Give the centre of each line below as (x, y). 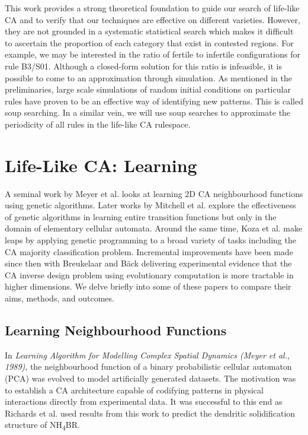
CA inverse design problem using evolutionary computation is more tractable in (149, 274)
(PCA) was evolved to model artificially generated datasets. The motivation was (150, 378)
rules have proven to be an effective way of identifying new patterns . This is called (154, 101)
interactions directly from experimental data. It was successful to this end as (144, 401)
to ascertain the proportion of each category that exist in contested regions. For (149, 42)
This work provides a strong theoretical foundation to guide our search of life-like (152, 8)
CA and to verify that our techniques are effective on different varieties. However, (153, 19)
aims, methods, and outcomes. (60, 298)
